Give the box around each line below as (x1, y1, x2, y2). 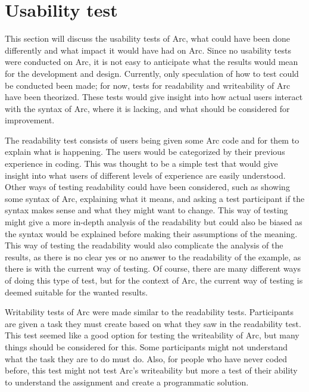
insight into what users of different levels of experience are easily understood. (5, 169, 286, 181)
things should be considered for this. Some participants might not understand (5, 340, 288, 353)
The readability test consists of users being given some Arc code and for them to (5, 133, 299, 146)
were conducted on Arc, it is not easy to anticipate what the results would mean (5, 55, 298, 68)
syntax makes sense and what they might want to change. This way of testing (5, 204, 288, 216)
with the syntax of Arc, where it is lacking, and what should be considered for (5, 102, 290, 114)
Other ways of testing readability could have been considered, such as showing (5, 181, 290, 193)
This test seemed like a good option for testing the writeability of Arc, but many (5, 329, 299, 341)
